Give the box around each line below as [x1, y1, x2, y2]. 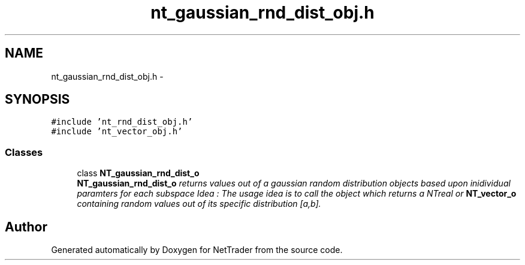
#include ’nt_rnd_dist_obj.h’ [51, 117, 193, 127]
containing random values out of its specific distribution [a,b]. [77, 198, 321, 209]
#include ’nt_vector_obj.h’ [51, 127, 183, 137]
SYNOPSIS [5, 92, 70, 107]
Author [5, 219, 47, 234]
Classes [5, 146, 43, 158]
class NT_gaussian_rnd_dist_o [77, 168, 200, 179]
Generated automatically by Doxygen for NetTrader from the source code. [51, 245, 343, 255]
